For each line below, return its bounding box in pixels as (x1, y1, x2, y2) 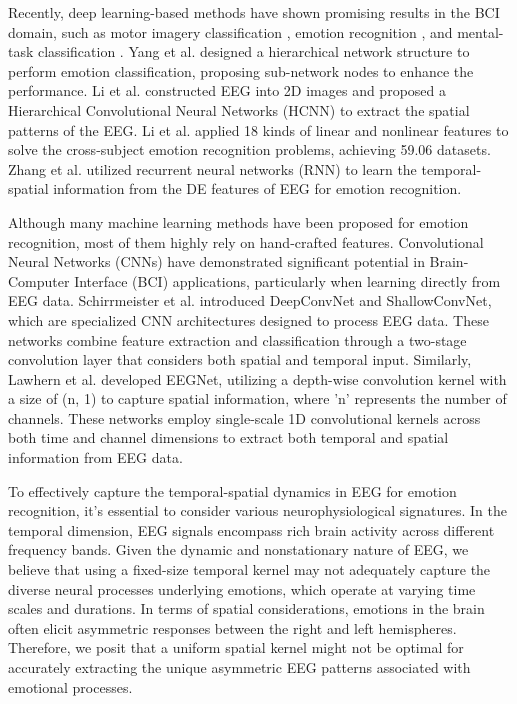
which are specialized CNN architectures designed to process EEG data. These (8, 309, 489, 330)
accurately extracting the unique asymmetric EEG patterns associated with (8, 657, 471, 677)
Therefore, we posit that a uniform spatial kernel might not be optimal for (8, 637, 464, 658)
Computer (8, 270, 70, 291)
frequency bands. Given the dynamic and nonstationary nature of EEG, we (8, 539, 469, 560)
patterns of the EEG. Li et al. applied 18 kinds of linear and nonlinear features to (8, 119, 509, 140)
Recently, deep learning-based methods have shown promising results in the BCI (8, 2, 500, 22)
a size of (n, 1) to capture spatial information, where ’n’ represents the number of (8, 388, 507, 409)
